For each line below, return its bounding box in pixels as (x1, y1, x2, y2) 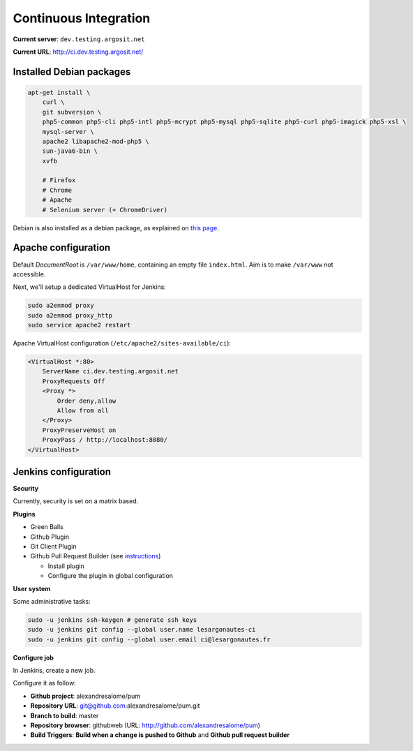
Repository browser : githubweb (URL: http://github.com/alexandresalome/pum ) (30, 721, 261, 729)
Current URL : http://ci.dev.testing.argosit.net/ (13, 47, 144, 56)
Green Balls (30, 523, 64, 531)
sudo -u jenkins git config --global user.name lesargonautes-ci (27, 625, 256, 634)
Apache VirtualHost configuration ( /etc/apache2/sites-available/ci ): (13, 339, 232, 348)
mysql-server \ (42, 128, 94, 135)
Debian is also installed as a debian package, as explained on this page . (13, 223, 219, 232)
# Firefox (42, 177, 76, 184)
